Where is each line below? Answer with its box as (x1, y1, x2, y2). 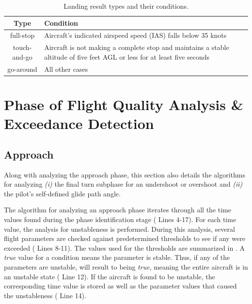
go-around (7, 64, 37, 74)
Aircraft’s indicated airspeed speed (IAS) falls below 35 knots (44, 30, 227, 40)
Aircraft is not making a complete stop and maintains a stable (44, 42, 229, 52)
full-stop (10, 30, 35, 40)
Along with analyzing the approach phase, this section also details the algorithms (4, 169, 245, 179)
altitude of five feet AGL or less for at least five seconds (44, 51, 210, 62)
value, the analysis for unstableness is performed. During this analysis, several (4, 224, 235, 234)
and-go (12, 51, 32, 62)
